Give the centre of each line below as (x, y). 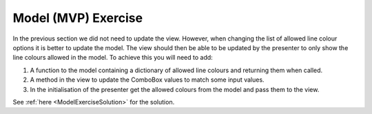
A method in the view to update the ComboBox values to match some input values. (147, 80)
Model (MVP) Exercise (78, 18)
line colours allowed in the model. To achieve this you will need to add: (113, 58)
